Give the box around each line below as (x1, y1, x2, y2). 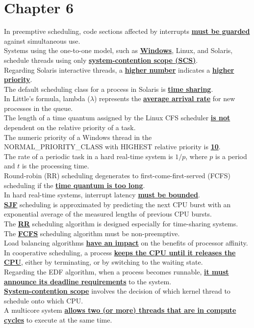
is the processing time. (22, 161, 89, 171)
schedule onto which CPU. (4, 295, 83, 305)
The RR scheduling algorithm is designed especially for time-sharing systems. (4, 219, 238, 228)
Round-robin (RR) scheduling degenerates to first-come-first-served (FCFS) (4, 170, 230, 181)
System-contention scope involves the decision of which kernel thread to (4, 286, 230, 296)
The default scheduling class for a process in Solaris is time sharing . (4, 83, 213, 94)
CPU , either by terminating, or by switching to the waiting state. (4, 257, 203, 267)
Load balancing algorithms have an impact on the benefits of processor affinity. (4, 238, 248, 248)
